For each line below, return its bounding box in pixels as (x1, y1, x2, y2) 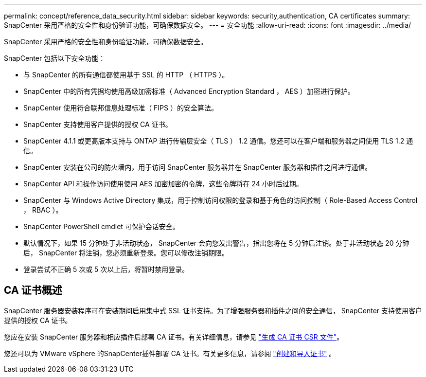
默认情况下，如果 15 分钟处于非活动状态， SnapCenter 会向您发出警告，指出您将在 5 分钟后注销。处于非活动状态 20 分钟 (23, 239, 409, 247)
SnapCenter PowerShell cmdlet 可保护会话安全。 (23, 222, 179, 231)
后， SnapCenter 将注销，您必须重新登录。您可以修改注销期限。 (23, 249, 229, 257)
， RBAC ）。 (23, 206, 63, 214)
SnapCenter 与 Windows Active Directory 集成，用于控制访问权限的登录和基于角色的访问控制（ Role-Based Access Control (23, 196, 418, 204)
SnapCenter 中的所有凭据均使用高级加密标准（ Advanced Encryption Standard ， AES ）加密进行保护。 (23, 87, 355, 95)
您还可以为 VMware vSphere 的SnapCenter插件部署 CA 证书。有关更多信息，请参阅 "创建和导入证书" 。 (4, 349, 336, 358)
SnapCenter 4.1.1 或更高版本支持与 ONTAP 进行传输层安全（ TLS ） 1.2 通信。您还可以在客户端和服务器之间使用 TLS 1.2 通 (23, 137, 413, 145)
